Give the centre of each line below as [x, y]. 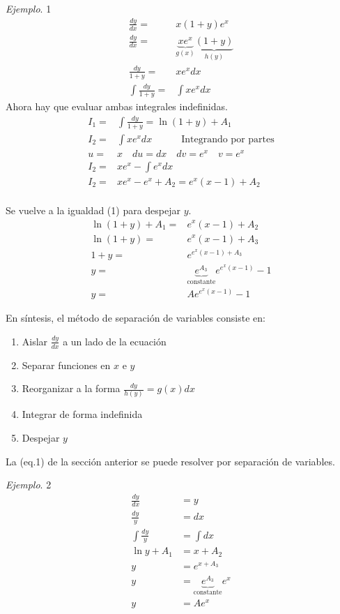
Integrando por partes [228, 139]
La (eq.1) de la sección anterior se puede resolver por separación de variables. [170, 461]
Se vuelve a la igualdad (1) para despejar [93, 210]
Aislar [35, 341]
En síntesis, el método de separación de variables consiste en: [136, 318]
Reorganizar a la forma [71, 388]
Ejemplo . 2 [29, 485]
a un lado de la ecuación [115, 341]
